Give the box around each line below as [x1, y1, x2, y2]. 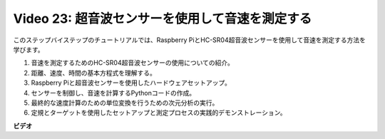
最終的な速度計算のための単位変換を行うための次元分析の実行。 [31, 98, 219, 107]
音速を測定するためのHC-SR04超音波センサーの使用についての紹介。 [31, 58, 235, 67]
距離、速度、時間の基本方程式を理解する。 [31, 68, 156, 77]
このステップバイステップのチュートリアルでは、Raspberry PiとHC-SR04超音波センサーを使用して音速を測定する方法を [13, 36, 366, 44]
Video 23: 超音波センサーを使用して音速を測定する [13, 11, 312, 26]
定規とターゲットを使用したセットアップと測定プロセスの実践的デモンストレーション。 [31, 108, 287, 117]
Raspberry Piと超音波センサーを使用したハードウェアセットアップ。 [31, 78, 231, 87]
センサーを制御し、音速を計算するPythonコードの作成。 [31, 88, 196, 97]
